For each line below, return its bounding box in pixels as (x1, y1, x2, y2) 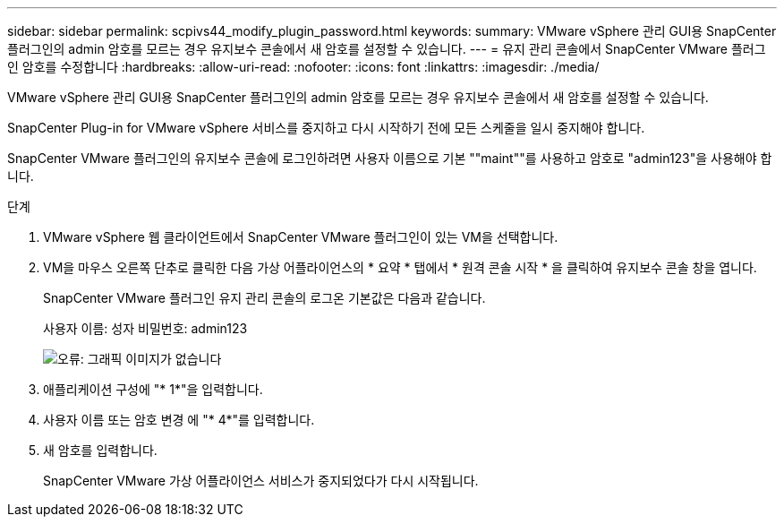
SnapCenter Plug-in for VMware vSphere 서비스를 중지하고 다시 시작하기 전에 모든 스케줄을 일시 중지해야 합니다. (7, 120, 645, 135)
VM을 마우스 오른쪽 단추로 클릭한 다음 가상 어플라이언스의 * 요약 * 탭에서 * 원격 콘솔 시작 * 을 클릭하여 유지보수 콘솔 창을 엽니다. (43, 260, 757, 275)
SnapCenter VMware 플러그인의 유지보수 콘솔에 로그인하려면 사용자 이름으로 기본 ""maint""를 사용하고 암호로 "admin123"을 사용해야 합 (7, 150, 772, 166)
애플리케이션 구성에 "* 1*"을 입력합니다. (43, 382, 263, 397)
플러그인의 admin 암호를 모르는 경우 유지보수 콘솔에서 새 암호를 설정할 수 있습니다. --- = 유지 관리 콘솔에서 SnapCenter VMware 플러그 (7, 41, 766, 56)
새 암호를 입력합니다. (43, 442, 158, 458)
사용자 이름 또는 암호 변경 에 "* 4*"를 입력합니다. (43, 412, 315, 427)
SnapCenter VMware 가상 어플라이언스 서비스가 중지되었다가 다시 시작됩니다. (43, 473, 479, 488)
